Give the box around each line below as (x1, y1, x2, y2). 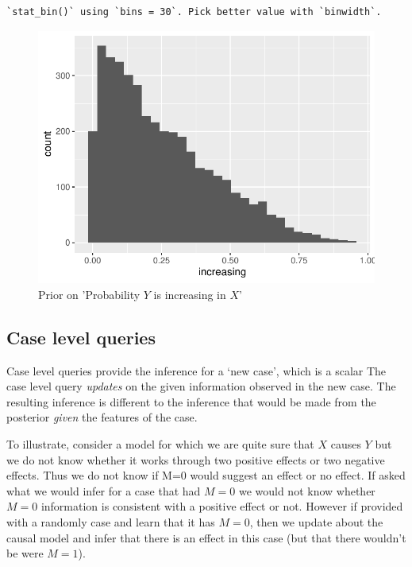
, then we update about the (249, 514, 383, 530)
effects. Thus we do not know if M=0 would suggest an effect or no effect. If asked (6, 467, 406, 484)
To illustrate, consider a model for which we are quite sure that (6, 436, 314, 452)
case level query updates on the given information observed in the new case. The (6, 378, 396, 394)
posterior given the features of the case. (6, 409, 198, 425)
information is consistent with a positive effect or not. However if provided (40, 498, 403, 515)
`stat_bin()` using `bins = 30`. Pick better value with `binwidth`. (6, 6, 382, 17)
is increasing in (153, 285, 226, 302)
